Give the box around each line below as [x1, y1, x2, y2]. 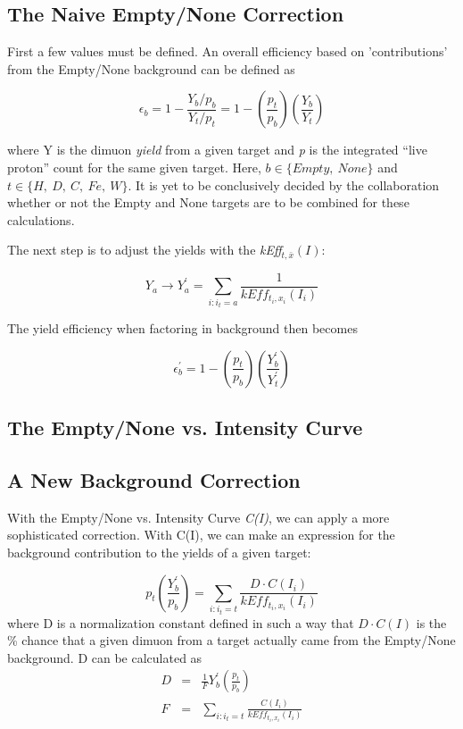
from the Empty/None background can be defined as [7, 59, 295, 78]
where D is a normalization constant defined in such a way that [7, 613, 354, 632]
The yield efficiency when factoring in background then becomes [7, 319, 358, 338]
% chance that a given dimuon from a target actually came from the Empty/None [7, 631, 456, 649]
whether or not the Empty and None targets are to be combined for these [7, 193, 409, 212]
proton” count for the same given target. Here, [7, 157, 261, 176]
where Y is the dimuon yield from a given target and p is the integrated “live [7, 140, 427, 159]
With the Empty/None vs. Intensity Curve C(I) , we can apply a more [7, 507, 390, 526]
